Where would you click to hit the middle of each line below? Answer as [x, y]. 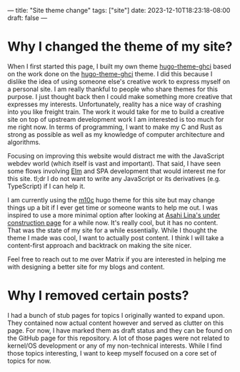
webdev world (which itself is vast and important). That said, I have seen [114, 163]
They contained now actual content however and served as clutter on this [116, 323]
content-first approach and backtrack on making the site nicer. [100, 245]
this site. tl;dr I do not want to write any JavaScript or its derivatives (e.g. [114, 178]
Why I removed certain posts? [98, 296]
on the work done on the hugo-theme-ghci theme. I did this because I [110, 73]
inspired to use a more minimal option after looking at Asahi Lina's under [114, 215]
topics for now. [29, 361]
